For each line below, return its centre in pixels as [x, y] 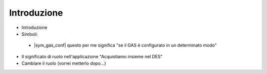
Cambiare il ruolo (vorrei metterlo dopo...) [64, 63]
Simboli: [30, 34]
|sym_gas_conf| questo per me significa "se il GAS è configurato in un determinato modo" [125, 45]
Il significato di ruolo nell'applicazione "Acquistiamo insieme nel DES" [92, 56]
